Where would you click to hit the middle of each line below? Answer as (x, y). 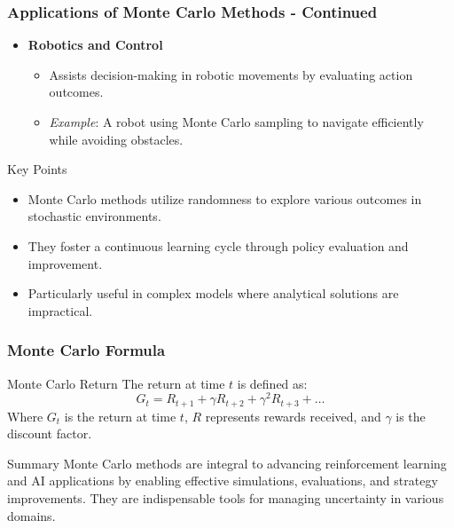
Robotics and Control (95, 45)
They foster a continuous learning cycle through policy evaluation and (218, 245)
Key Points (37, 169)
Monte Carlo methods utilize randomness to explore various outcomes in (225, 198)
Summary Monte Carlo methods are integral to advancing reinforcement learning (227, 463)
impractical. (60, 310)
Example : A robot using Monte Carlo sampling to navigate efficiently (236, 122)
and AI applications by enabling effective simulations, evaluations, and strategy (223, 481)
